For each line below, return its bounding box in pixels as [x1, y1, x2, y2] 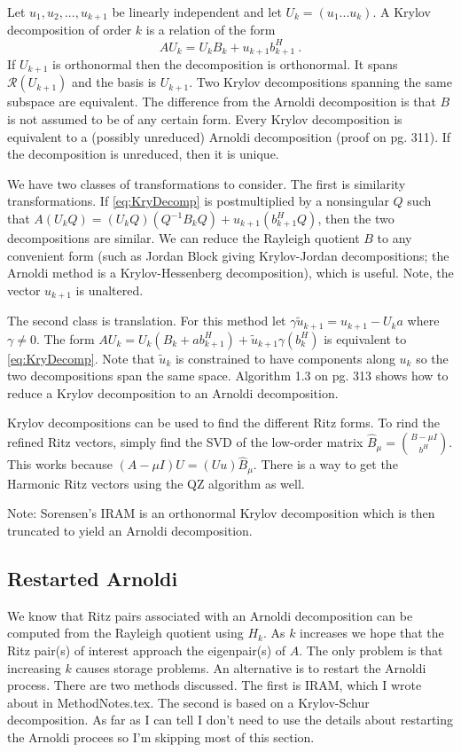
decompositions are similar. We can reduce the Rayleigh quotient [7, 229, 360, 247]
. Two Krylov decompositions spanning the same [189, 73, 452, 91]
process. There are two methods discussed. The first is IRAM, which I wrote [7, 676, 422, 694]
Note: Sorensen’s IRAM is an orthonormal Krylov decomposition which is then [7, 504, 435, 522]
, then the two [317, 209, 395, 228]
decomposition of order [7, 20, 132, 39]
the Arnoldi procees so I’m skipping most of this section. [7, 727, 315, 746]
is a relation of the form [145, 20, 276, 39]
